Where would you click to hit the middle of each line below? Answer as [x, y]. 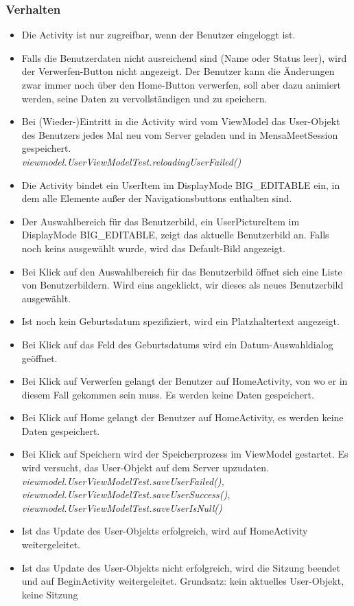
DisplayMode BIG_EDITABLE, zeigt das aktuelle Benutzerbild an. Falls [175, 235]
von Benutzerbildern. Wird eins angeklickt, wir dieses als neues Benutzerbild [182, 285]
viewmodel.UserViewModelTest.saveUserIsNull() [122, 507]
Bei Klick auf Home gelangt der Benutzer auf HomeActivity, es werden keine [182, 417]
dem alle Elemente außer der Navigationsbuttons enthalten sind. [157, 198]
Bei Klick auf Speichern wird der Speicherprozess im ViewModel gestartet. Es [185, 454]
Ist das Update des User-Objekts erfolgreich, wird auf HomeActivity [165, 531]
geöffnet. [39, 358]
